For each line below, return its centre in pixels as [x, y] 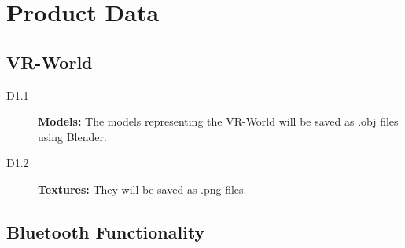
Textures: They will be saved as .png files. [142, 189]
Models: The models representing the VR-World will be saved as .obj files [218, 121]
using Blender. [72, 136]
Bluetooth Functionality [106, 231]
